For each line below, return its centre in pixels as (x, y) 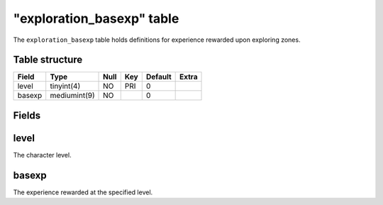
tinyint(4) (65, 87)
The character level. (42, 155)
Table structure (48, 60)
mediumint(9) (72, 96)
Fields (27, 115)
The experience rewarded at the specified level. (83, 192)
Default (159, 77)
